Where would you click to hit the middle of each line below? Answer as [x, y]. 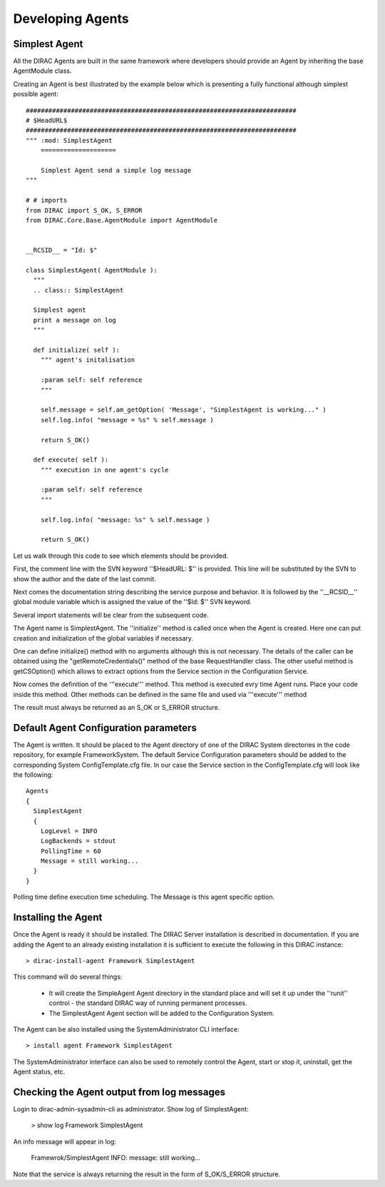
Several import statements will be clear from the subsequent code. [111, 615]
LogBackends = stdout [78, 841]
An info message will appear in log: [65, 1141]
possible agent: [36, 94]
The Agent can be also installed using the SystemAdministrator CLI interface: [126, 1029]
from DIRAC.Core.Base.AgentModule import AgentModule [122, 220]
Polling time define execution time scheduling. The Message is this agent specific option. [144, 897]
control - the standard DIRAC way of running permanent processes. [148, 1003]
